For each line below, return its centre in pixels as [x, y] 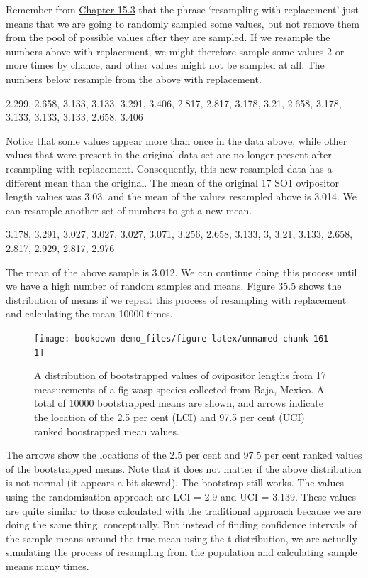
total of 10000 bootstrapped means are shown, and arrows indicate [179, 403]
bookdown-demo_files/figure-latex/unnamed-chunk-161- [204, 338]
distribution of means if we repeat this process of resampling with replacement [176, 299]
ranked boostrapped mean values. [107, 431]
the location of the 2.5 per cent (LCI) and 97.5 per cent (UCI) [169, 416]
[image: [52, 338]
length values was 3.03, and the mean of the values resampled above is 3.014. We [182, 196]
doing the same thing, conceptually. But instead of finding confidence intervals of [182, 524]
